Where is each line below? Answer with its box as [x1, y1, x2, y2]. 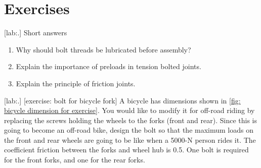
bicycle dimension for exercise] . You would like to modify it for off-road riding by [4, 105, 255, 116]
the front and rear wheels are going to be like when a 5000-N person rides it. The [4, 134, 256, 145]
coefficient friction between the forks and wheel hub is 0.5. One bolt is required [4, 144, 249, 155]
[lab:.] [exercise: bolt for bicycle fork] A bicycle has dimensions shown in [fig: [4, 95, 241, 105]
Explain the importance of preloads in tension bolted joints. [16, 61, 201, 72]
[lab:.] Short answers [4, 27, 67, 38]
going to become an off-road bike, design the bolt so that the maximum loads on [4, 125, 253, 135]
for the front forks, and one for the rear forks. [4, 154, 145, 165]
